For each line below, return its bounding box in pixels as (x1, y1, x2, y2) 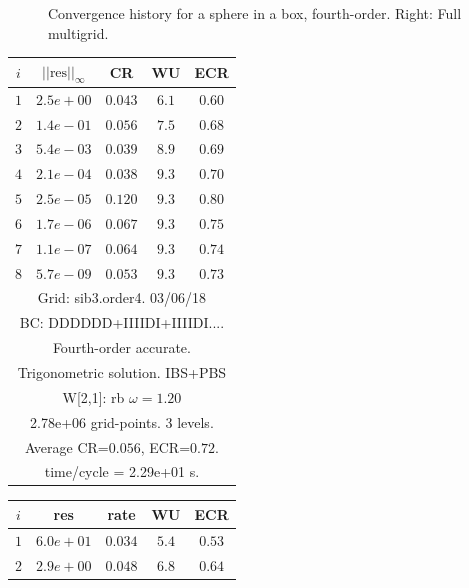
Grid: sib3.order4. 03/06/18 (37, 287, 207, 308)
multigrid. (48, 22, 109, 43)
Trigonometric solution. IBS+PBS (17, 362, 227, 383)
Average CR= (24, 436, 109, 457)
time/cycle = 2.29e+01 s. (44, 461, 200, 482)
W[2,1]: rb (62, 386, 125, 407)
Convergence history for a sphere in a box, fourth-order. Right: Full (48, 3, 462, 23)
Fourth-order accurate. (52, 337, 191, 358)
